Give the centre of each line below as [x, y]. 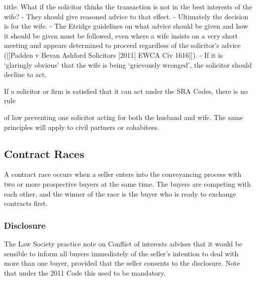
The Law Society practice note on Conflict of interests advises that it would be [123, 243]
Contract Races [44, 153]
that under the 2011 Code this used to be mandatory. [85, 272]
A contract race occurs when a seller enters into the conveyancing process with [123, 174]
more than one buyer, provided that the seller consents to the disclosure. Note [122, 263]
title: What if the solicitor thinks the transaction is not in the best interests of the [128, 6]
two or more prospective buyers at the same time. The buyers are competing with [128, 183]
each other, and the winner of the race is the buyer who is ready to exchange [120, 193]
